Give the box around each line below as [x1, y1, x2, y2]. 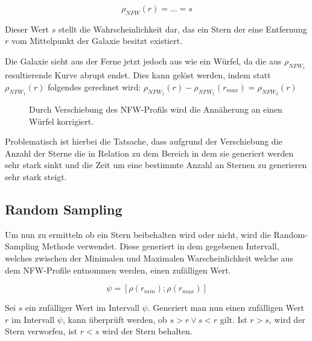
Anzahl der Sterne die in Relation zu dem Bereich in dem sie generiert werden [5, 146, 294, 159]
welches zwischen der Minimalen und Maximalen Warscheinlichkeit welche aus [5, 251, 293, 264]
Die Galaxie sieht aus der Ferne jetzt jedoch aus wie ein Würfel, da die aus [5, 54, 282, 67]
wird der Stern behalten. [101, 325, 193, 337]
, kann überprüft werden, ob [62, 313, 167, 325]
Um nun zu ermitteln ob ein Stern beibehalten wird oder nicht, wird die [5, 228, 271, 240]
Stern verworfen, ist [5, 325, 77, 337]
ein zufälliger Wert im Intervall [25, 301, 139, 314]
